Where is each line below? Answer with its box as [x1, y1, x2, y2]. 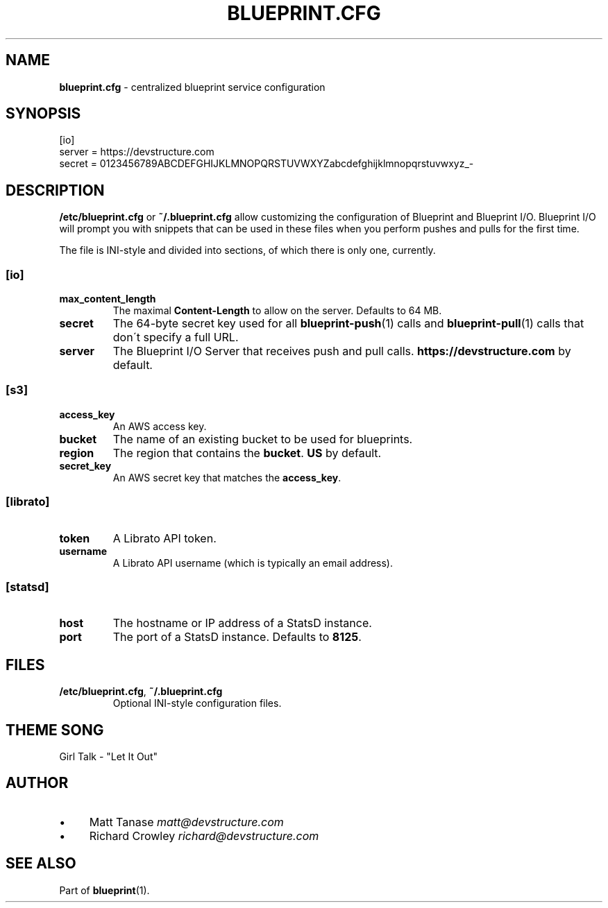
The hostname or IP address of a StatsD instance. [112, 616, 372, 631]
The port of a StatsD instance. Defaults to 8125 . [112, 630, 362, 644]
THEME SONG [6, 721, 104, 739]
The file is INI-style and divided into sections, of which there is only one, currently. [59, 244, 436, 257]
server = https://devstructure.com [59, 146, 214, 158]
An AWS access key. [112, 420, 207, 432]
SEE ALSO [6, 855, 76, 873]
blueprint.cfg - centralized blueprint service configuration [59, 80, 326, 93]
